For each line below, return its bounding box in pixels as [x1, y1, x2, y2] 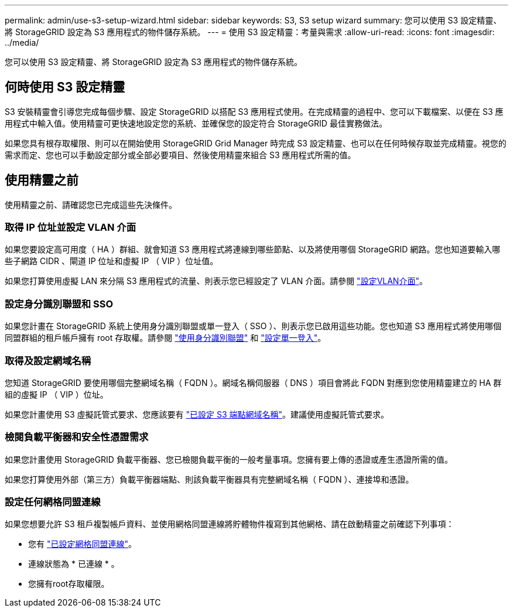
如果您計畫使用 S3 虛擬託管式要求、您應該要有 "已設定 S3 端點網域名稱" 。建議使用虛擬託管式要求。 [5, 409, 389, 419]
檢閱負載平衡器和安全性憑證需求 [5, 431, 149, 443]
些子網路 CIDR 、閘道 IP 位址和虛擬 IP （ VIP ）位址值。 [5, 256, 218, 266]
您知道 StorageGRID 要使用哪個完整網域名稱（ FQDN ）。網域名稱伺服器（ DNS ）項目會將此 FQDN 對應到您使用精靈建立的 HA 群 [5, 377, 502, 388]
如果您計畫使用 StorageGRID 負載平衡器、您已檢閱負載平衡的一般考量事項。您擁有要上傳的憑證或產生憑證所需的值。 [5, 454, 453, 464]
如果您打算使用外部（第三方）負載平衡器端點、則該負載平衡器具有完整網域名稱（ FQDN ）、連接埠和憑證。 [5, 474, 414, 484]
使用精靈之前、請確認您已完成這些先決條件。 [5, 199, 177, 210]
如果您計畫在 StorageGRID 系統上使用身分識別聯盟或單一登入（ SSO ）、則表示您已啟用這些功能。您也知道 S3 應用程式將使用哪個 [5, 321, 501, 331]
